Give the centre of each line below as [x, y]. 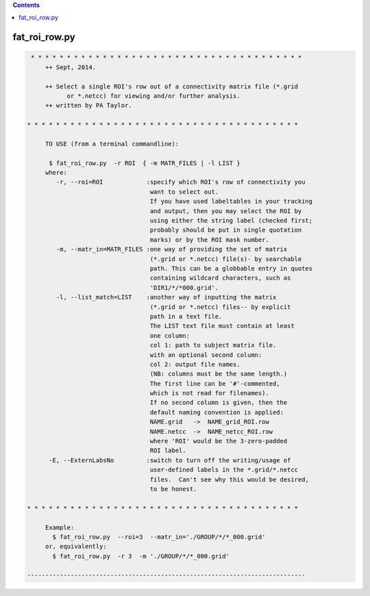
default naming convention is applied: [217, 412]
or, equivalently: [76, 547]
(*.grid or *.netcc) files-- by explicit [220, 307]
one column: [170, 335]
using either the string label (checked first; [231, 221]
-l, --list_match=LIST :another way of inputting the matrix [166, 297]
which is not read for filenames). [210, 393]
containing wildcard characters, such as [220, 278]
